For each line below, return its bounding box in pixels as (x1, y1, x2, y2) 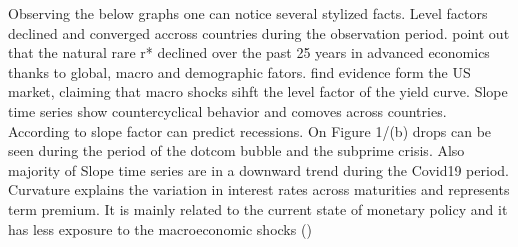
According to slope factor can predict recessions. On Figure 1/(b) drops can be (8, 120, 492, 141)
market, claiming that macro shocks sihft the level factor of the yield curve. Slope (8, 81, 508, 102)
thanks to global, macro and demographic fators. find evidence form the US (8, 61, 471, 82)
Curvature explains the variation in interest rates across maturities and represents (8, 179, 510, 200)
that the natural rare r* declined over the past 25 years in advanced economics (8, 42, 490, 63)
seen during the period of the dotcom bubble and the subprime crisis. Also (8, 140, 465, 161)
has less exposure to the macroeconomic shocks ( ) (8, 218, 312, 239)
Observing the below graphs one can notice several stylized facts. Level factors (8, 3, 488, 23)
